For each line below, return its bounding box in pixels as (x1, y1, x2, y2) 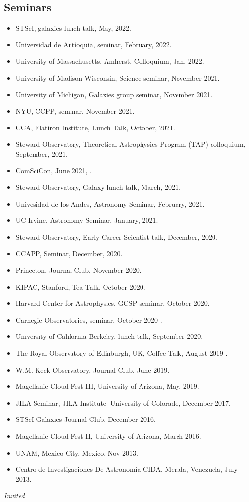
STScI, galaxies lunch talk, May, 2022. (15, 23, 132, 33)
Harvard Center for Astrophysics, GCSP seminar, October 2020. (15, 298, 210, 308)
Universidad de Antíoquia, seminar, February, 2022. (15, 39, 172, 49)
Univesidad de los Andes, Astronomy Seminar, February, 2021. (15, 198, 205, 209)
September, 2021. (15, 148, 68, 159)
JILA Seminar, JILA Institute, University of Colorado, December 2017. (15, 397, 231, 408)
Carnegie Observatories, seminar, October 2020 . (15, 314, 162, 325)
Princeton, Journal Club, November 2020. (15, 265, 142, 275)
